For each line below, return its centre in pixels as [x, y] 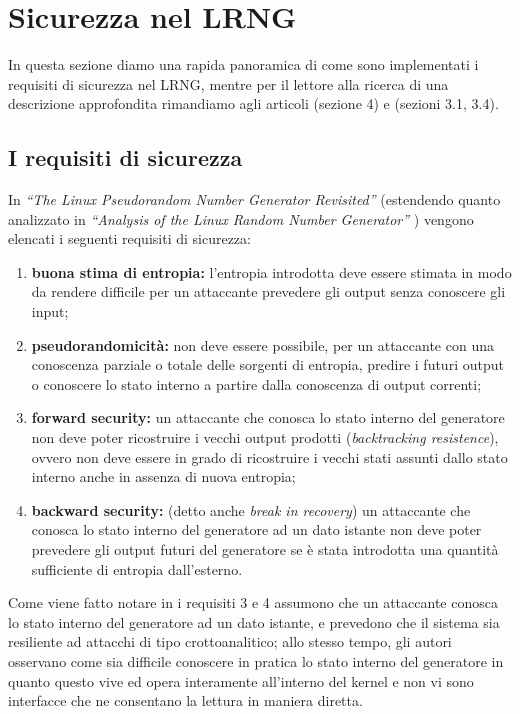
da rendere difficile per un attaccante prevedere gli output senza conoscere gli [268, 291]
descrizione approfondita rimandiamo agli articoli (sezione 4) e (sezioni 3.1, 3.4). [253, 103]
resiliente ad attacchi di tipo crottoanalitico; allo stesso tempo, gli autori [230, 641]
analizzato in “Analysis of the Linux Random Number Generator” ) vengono [241, 218]
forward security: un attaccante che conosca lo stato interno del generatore [268, 417]
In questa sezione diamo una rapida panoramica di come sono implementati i [243, 64]
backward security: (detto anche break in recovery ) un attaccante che [251, 509]
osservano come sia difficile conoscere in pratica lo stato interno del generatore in [256, 660]
